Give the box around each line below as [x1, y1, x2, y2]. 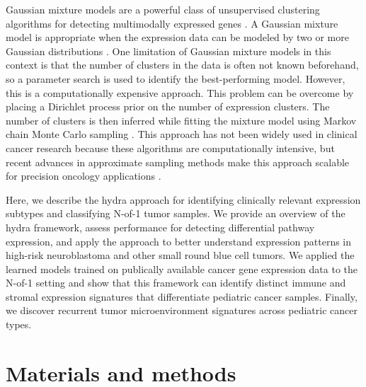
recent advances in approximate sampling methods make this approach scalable [6, 154, 350, 169]
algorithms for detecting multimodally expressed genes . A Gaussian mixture [6, 16, 338, 30]
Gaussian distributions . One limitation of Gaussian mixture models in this [6, 43, 331, 58]
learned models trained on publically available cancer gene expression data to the [6, 261, 358, 276]
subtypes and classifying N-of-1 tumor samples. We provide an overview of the [6, 206, 345, 221]
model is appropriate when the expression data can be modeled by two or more [6, 30, 349, 45]
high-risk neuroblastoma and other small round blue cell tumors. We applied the [6, 248, 355, 262]
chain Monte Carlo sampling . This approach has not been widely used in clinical [6, 127, 358, 141]
